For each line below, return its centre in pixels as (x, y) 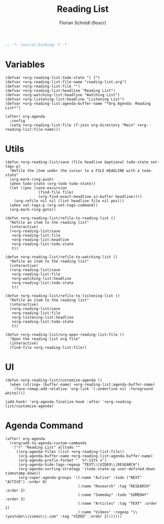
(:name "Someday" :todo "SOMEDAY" (113, 495)
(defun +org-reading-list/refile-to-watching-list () (62, 257)
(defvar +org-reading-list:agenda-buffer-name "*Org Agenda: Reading (78, 104)
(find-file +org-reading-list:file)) (48, 348)
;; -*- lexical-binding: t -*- (37, 45)
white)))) (15, 393)
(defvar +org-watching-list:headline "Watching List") (63, 95)
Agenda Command (44, 425)
